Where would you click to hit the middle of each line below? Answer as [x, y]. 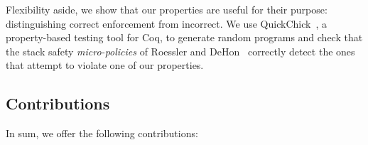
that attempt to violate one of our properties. [105, 65]
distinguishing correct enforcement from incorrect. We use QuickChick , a [166, 23]
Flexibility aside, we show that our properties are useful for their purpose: [167, 9]
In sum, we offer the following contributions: [102, 133]
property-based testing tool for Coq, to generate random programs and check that [184, 37]
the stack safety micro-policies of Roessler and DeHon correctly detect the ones [180, 51]
